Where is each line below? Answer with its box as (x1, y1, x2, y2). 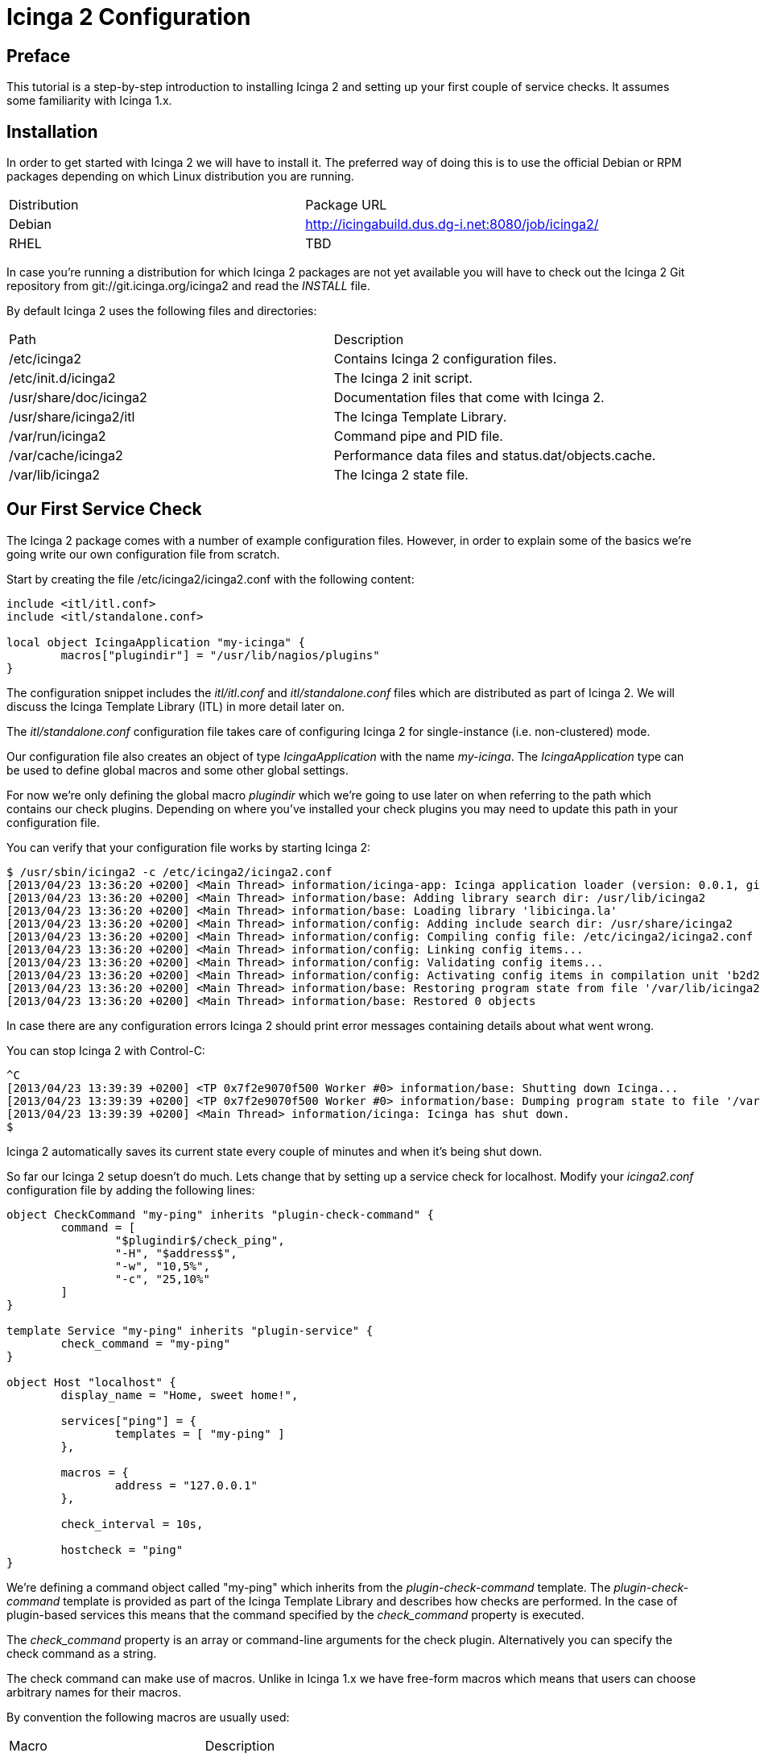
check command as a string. (6, 1646, 157, 1660)
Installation (6, 121, 98, 142)
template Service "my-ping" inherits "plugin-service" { (6, 1323, 374, 1337)
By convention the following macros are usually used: (6, 1709, 290, 1724)
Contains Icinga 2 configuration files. (333, 351, 557, 368)
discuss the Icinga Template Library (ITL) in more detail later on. (6, 699, 345, 713)
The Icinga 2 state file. (333, 467, 469, 484)
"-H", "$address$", (114, 1246, 237, 1260)
